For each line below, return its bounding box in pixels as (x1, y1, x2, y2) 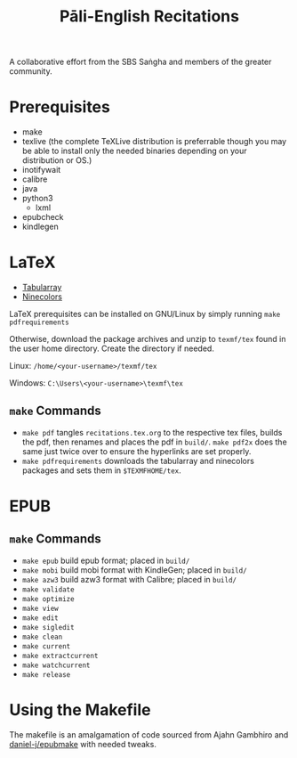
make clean (21, 632, 63, 641)
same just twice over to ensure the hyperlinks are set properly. (21, 445, 252, 456)
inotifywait (21, 165, 61, 175)
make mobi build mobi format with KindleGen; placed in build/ (21, 564, 247, 575)
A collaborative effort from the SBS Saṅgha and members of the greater (9, 56, 272, 68)
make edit (21, 613, 60, 623)
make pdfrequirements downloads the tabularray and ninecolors (21, 455, 255, 466)
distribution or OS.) (21, 155, 92, 166)
